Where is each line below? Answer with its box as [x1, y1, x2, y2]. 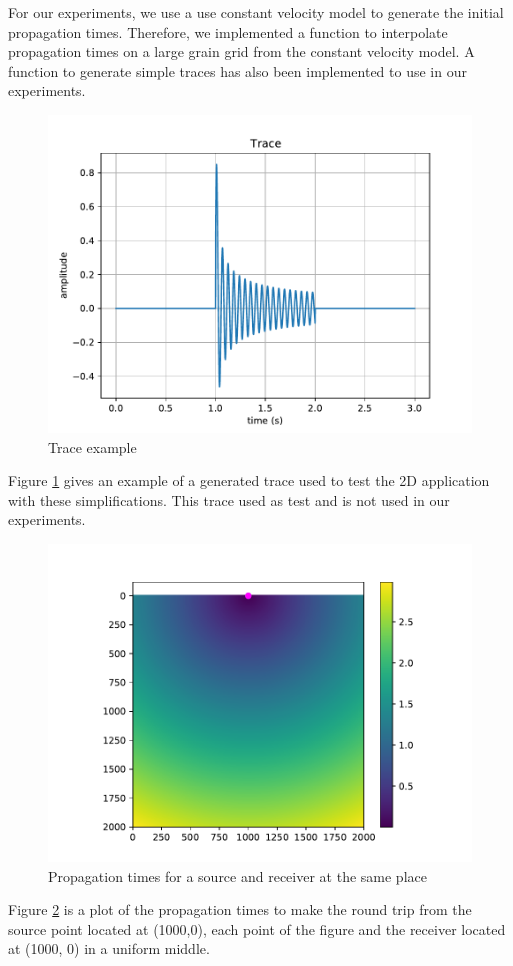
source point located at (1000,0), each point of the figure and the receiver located [8, 918, 506, 939]
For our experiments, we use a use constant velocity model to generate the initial [8, 2, 504, 22]
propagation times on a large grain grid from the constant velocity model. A [8, 41, 475, 62]
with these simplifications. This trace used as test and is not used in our [8, 489, 450, 510]
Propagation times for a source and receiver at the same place [48, 865, 427, 886]
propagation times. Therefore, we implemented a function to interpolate [8, 21, 448, 42]
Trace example [48, 436, 137, 457]
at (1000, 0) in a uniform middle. [8, 938, 210, 959]
